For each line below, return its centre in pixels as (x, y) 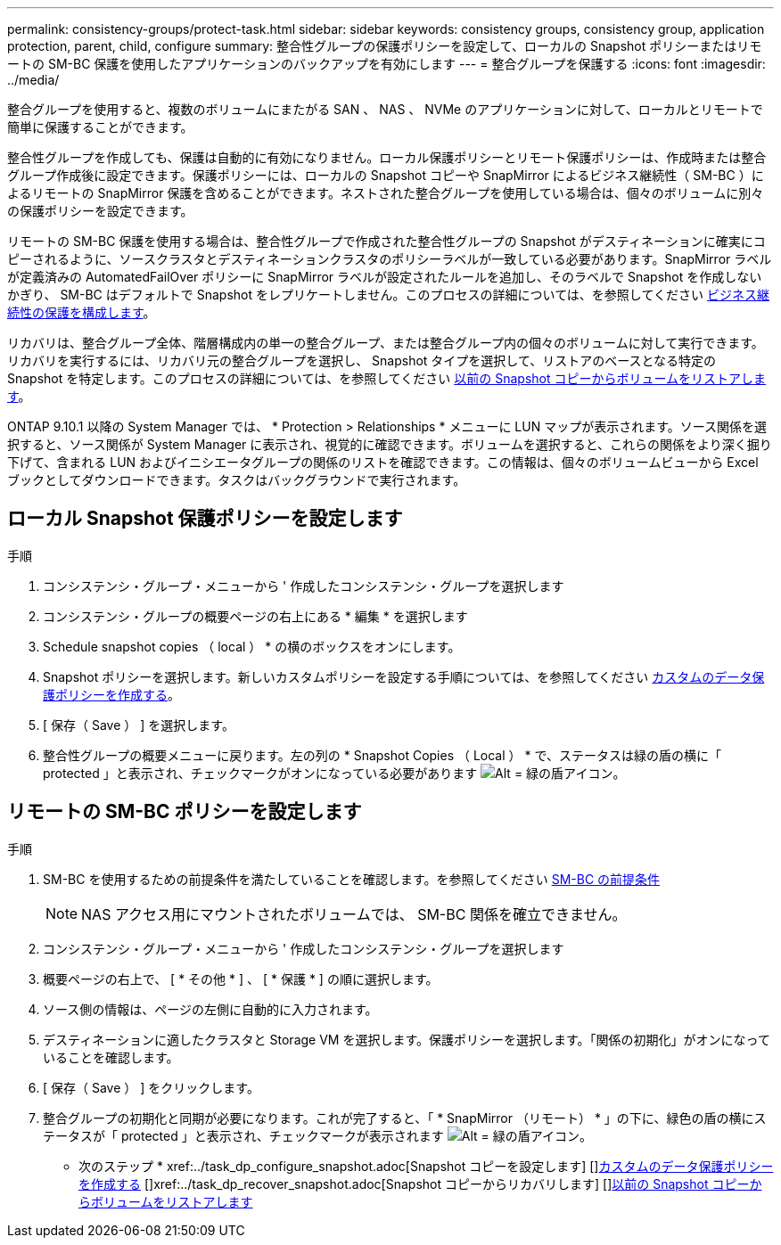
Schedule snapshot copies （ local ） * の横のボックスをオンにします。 (252, 646)
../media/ (33, 80)
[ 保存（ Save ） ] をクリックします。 (151, 1087)
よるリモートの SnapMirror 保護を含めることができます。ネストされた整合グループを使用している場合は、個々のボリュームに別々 (386, 193)
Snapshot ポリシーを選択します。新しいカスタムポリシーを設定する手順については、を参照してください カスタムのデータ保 (404, 676)
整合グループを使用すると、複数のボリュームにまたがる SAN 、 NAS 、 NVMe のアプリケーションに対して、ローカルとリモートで (385, 109)
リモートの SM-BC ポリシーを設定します (185, 812)
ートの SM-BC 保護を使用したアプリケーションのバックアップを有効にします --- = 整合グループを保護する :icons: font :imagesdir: (386, 64)
